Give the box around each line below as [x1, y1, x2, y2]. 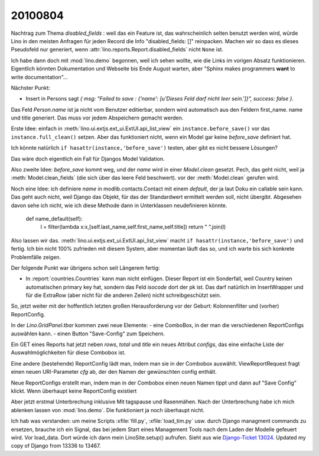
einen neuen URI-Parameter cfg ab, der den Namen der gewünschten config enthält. [11, 368, 217, 376]
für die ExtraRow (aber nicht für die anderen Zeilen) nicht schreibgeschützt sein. [25, 292, 222, 299]
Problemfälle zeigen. [11, 253, 61, 260]
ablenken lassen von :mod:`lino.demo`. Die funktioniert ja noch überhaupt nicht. [11, 406, 205, 413]
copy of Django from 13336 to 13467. [11, 442, 101, 449]
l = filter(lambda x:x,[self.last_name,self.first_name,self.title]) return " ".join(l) [40, 224, 226, 231]
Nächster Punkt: [11, 84, 50, 91]
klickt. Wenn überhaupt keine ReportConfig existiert [11, 387, 137, 394]
